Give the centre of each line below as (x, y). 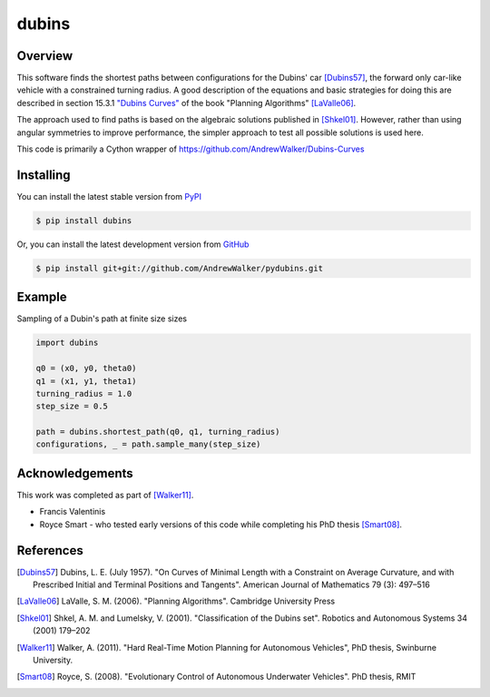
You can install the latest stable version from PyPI (109, 196)
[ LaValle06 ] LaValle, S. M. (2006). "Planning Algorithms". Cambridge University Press (176, 601)
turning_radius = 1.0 (84, 393)
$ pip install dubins (84, 221)
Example (42, 297)
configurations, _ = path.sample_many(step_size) (148, 444)
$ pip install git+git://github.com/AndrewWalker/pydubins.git (180, 268)
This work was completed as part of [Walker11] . (105, 495)
